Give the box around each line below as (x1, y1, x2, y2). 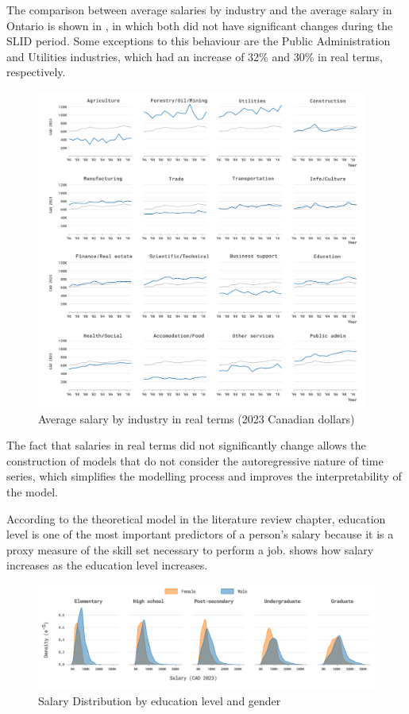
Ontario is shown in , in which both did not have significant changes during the (6, 17, 393, 33)
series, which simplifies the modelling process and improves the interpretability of (6, 468, 402, 484)
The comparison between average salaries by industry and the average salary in (6, 2, 392, 17)
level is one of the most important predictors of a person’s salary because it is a (6, 526, 394, 542)
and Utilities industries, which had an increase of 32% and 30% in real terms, (6, 48, 383, 64)
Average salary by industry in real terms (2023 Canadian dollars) (38, 410, 355, 426)
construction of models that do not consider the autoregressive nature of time (6, 452, 384, 469)
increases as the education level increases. (6, 557, 208, 573)
